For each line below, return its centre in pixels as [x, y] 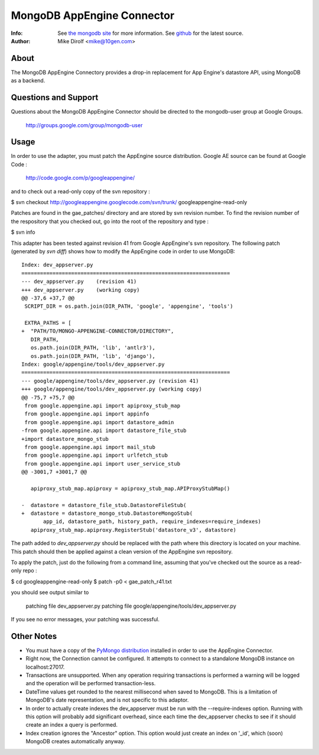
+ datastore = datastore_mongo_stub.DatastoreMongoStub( [107, 514]
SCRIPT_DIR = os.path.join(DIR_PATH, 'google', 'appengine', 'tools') [129, 306]
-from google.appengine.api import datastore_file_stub [104, 431]
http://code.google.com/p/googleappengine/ [80, 178]
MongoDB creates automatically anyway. [75, 741]
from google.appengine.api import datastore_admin [99, 422]
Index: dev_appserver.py [57, 265]
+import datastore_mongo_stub [65, 439]
